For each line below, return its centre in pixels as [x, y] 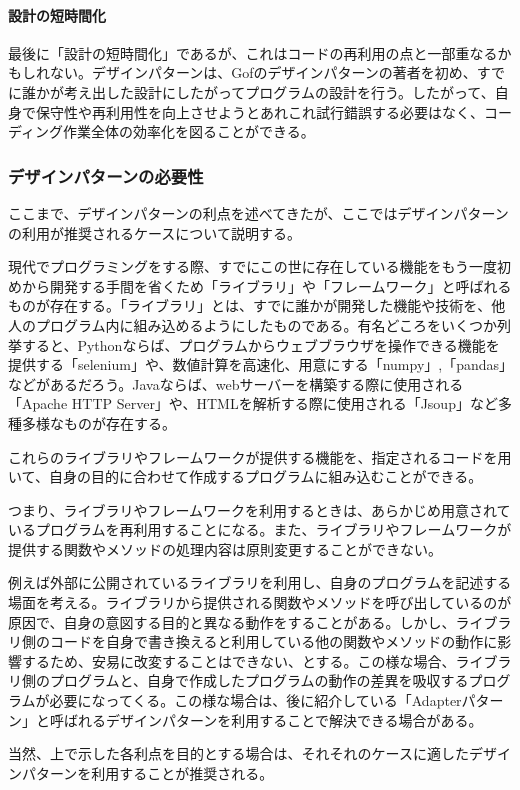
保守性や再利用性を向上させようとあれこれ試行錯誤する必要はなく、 [259, 111]
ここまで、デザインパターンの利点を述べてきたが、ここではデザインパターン [258, 212]
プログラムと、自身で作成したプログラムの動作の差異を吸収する [259, 680]
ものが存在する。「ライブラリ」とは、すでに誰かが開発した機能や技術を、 [250, 305]
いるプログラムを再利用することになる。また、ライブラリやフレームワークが [260, 529]
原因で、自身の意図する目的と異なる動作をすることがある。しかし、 [232, 621]
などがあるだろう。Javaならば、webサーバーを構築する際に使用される [236, 383]
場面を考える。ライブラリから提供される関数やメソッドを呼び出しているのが [260, 602]
